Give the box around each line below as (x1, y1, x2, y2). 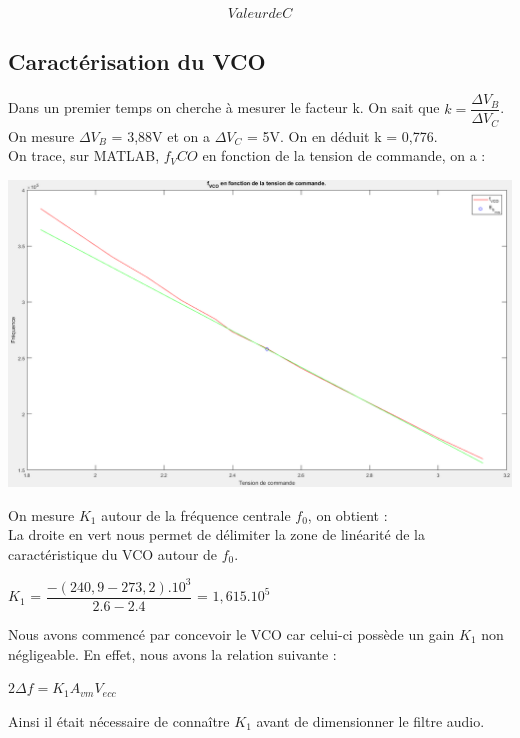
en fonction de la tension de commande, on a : (202, 145, 486, 166)
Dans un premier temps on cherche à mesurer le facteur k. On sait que (8, 97, 440, 118)
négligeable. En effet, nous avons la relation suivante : (8, 643, 337, 664)
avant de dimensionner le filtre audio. (256, 710, 485, 731)
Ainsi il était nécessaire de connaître (8, 710, 230, 731)
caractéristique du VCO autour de (8, 543, 218, 564)
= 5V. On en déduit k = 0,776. (246, 125, 438, 146)
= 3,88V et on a (111, 125, 210, 146)
